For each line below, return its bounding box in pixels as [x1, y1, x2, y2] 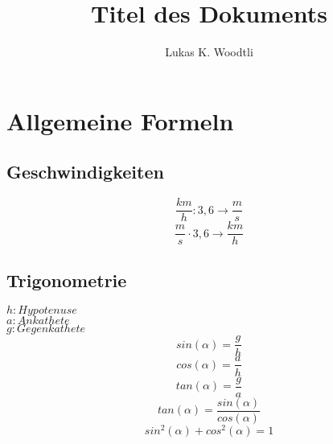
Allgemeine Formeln [6, 104, 234, 137]
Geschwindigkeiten [6, 159, 164, 184]
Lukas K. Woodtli [165, 43, 253, 60]
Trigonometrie [6, 267, 127, 292]
